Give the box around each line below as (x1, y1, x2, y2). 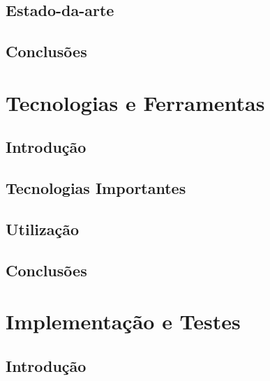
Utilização (6, 218, 80, 239)
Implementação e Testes (6, 307, 241, 336)
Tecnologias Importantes (6, 177, 186, 199)
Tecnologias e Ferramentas (6, 88, 265, 117)
